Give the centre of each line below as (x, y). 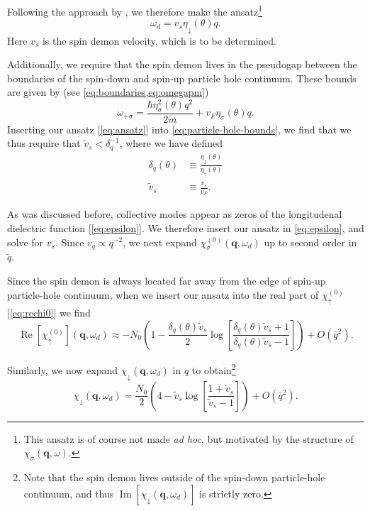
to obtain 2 (214, 368)
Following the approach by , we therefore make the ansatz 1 (135, 10)
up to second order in (310, 242)
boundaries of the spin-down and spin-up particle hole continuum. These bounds (182, 78)
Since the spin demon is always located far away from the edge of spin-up (167, 280)
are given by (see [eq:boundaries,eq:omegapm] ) (108, 92)
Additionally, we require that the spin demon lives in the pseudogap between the (182, 64)
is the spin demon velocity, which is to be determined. (159, 40)
